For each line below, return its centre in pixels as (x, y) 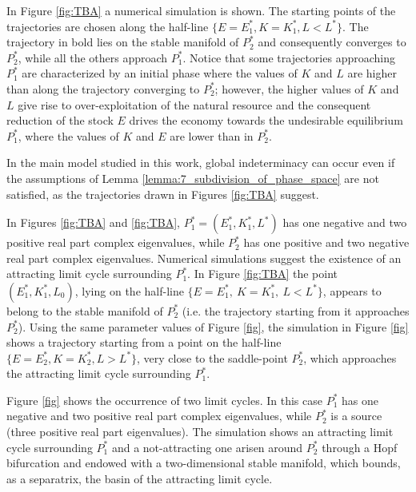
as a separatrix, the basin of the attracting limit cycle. (140, 478)
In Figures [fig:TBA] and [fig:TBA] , (93, 222)
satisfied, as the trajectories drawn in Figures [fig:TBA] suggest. (163, 194)
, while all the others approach (93, 57)
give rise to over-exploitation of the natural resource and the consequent (194, 104)
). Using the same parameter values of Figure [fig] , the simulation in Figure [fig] (213, 326)
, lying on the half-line (129, 290)
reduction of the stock (60, 120)
